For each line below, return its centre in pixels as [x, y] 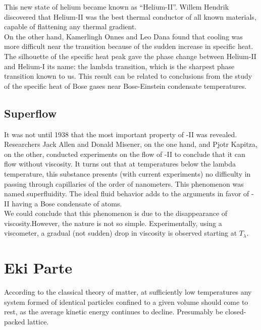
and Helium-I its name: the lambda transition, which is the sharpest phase [119, 66]
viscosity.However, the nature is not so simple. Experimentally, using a [113, 223]
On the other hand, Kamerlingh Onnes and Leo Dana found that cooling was [123, 36]
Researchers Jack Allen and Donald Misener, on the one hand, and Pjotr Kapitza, [131, 144]
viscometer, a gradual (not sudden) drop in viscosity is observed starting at [121, 233]
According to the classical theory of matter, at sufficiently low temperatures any [128, 292]
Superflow [31, 113]
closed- [236, 312]
